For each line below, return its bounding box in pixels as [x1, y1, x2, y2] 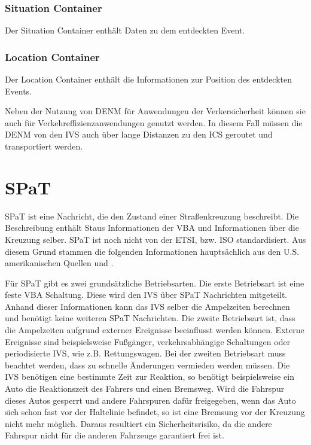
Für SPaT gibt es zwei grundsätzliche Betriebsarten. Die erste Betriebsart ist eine [5, 276, 304, 289]
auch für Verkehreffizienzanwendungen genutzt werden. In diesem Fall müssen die [5, 116, 303, 129]
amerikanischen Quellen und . [5, 257, 114, 269]
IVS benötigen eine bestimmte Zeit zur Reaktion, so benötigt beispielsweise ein [5, 370, 294, 383]
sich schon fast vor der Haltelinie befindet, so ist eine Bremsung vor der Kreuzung [5, 406, 305, 418]
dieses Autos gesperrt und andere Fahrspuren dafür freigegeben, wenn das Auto [5, 394, 296, 406]
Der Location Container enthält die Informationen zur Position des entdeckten [5, 73, 292, 86]
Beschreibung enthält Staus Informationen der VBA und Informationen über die [5, 221, 299, 234]
